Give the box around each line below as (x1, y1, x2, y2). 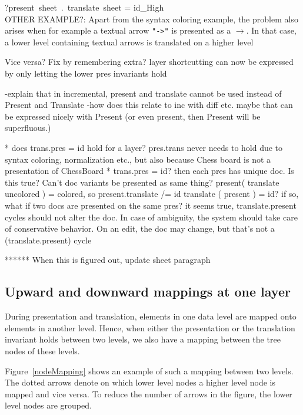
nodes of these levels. (5, 344, 80, 357)
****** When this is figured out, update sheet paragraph (5, 253, 211, 266)
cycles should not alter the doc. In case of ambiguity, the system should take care (5, 210, 298, 223)
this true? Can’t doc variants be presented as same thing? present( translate (5, 176, 279, 188)
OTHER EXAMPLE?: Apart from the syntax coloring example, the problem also (5, 12, 298, 25)
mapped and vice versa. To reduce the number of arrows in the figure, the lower (5, 387, 292, 400)
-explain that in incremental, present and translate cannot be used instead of (5, 87, 282, 99)
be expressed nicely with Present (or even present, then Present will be (5, 110, 261, 122)
